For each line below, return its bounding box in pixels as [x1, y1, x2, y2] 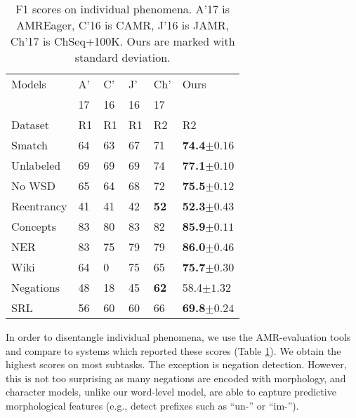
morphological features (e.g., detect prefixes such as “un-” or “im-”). [6, 398, 299, 412]
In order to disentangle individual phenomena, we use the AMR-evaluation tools [6, 330, 351, 344]
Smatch [11, 137, 48, 153]
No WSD [11, 177, 55, 194]
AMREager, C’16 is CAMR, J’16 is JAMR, [16, 17, 230, 33]
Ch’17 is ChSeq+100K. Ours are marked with [10, 33, 235, 49]
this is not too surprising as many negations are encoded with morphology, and [6, 370, 346, 385]
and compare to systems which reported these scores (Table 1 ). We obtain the [6, 343, 341, 358]
